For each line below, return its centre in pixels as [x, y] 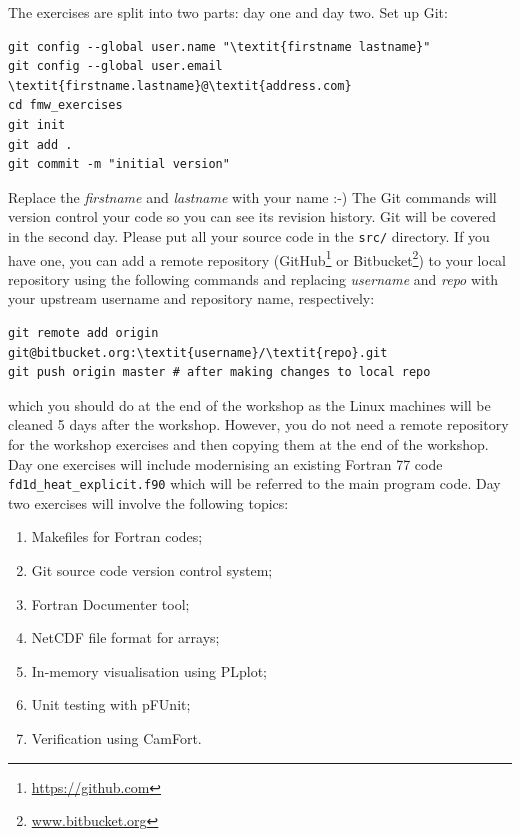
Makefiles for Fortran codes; [117, 536]
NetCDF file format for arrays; [125, 637]
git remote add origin [83, 333]
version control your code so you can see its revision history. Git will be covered [252, 216]
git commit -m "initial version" [119, 164]
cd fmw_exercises [65, 105]
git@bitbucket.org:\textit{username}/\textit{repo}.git [198, 352]
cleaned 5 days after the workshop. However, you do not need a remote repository [258, 424]
